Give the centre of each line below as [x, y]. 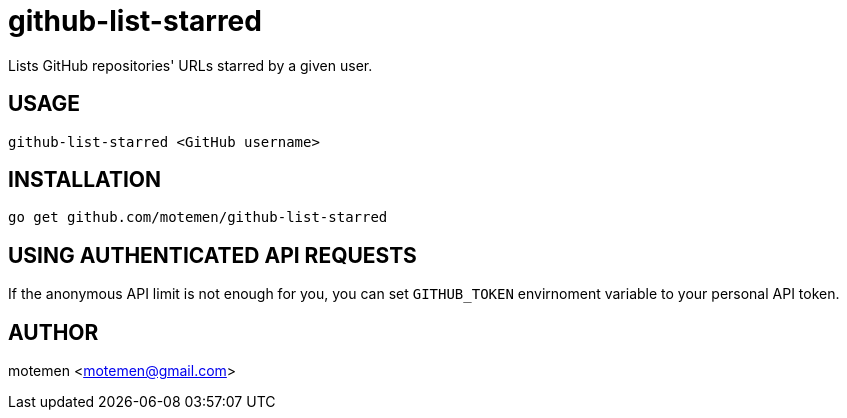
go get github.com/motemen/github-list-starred [198, 217]
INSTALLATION [84, 180]
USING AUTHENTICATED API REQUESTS [212, 255]
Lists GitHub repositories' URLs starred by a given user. [190, 65]
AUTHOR [53, 332]
